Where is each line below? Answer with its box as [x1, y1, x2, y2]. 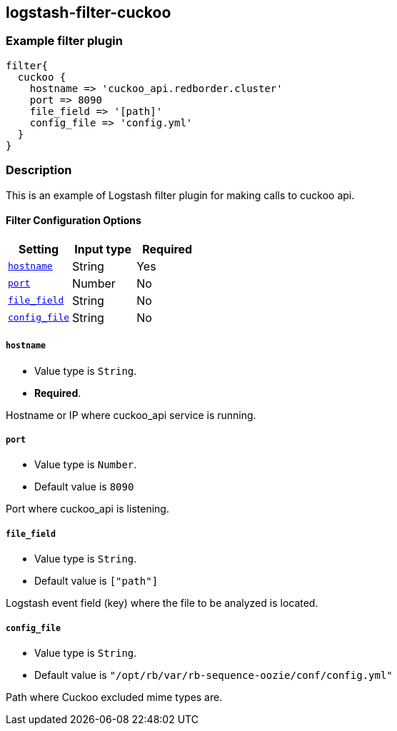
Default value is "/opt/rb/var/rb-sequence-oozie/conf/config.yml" [34, 668, 393, 681]
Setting [19, 241, 59, 256]
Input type [74, 241, 131, 256]
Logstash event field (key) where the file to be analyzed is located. [6, 597, 318, 610]
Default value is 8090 [34, 480, 134, 493]
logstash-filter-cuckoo [6, 4, 171, 21]
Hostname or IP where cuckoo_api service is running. [6, 408, 256, 421]
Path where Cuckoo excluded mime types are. [6, 690, 223, 703]
